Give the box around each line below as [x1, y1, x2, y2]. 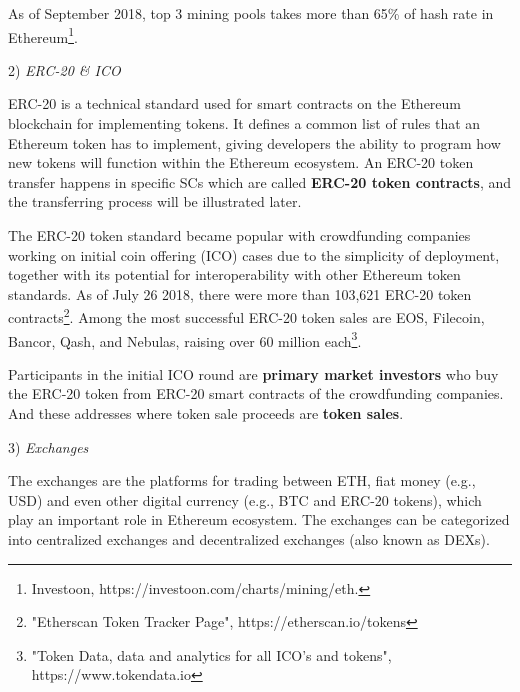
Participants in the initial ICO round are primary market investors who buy [8, 363, 499, 384]
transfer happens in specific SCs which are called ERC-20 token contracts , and [8, 171, 512, 192]
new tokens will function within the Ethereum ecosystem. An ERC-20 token [8, 152, 474, 173]
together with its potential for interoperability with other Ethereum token [8, 264, 461, 285]
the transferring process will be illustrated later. [8, 191, 302, 212]
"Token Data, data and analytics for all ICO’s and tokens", [31, 644, 392, 665]
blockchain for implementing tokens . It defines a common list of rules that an [8, 113, 481, 134]
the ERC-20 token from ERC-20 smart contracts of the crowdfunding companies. [8, 383, 504, 404]
